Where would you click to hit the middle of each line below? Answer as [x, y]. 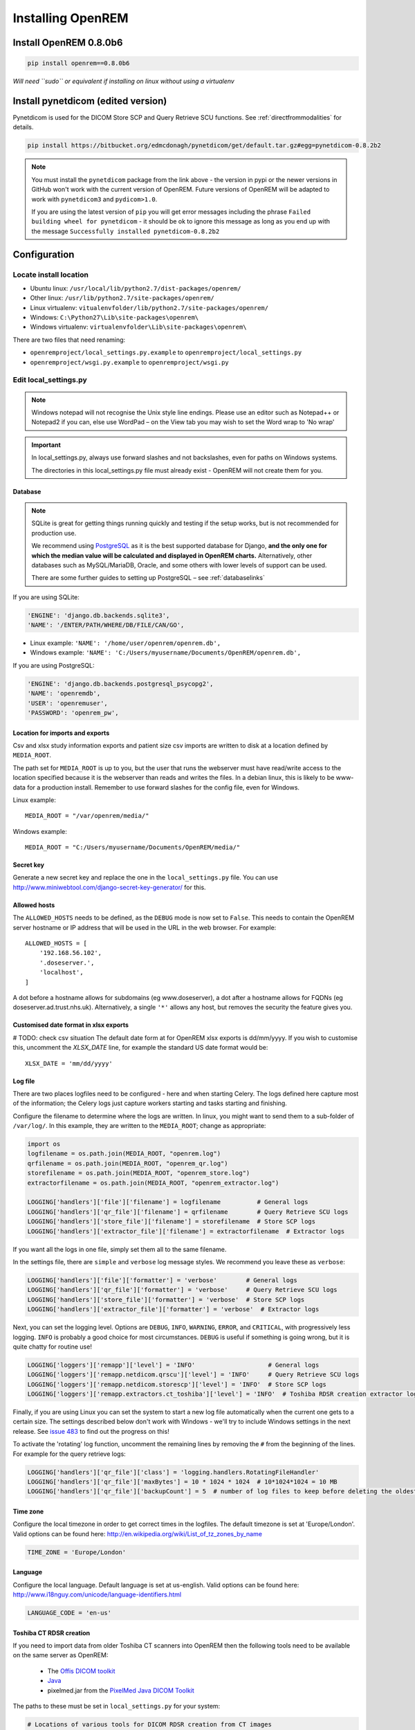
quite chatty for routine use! [53, 1347]
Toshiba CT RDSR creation [52, 1632]
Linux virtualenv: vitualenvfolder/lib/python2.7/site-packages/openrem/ [149, 307]
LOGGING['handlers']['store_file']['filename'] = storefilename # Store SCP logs [172, 1222]
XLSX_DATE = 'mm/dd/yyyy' [69, 1063]
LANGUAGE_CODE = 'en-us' [70, 1613]
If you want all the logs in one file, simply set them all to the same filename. [120, 1249]
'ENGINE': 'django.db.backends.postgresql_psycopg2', [120, 684]
